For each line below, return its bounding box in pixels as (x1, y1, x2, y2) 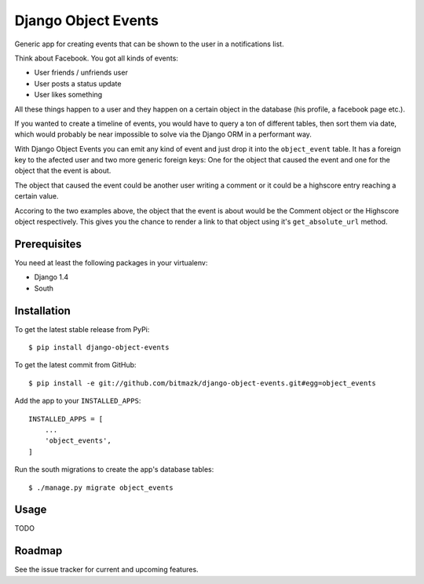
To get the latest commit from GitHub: (14, 360, 137, 370)
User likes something (34, 90, 103, 100)
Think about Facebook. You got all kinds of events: (14, 53, 178, 63)
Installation (14, 304, 71, 317)
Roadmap (14, 544, 63, 557)
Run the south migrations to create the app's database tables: (14, 465, 214, 474)
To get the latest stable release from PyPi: (14, 324, 150, 334)
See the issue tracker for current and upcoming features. (14, 565, 199, 575)
